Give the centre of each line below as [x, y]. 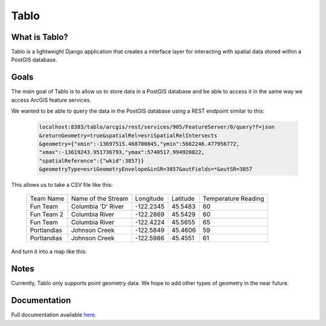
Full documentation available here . [54, 315]
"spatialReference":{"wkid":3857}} [91, 161]
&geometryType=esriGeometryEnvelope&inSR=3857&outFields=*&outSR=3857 [146, 169]
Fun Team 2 [46, 215]
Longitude [149, 199]
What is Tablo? [40, 37]
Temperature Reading [233, 199]
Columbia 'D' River [97, 207]
